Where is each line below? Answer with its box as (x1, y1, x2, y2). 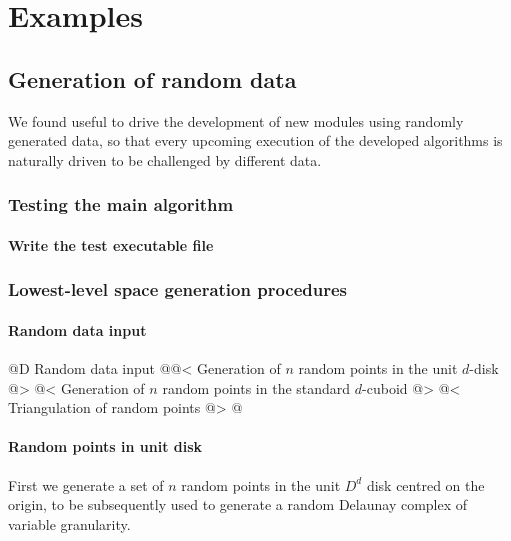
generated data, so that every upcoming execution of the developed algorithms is (8, 130, 503, 151)
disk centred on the (366, 474, 485, 495)
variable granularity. (8, 513, 131, 534)
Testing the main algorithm (8, 192, 234, 217)
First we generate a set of (8, 474, 164, 495)
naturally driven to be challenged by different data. (8, 149, 322, 170)
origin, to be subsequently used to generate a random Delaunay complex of (8, 494, 468, 515)
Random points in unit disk (8, 436, 203, 457)
